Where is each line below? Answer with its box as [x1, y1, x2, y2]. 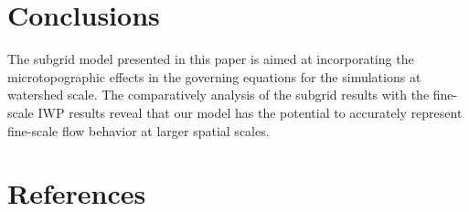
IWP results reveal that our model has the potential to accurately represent [37, 102, 463, 122]
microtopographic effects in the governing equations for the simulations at [7, 67, 421, 86]
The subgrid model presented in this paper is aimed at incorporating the [7, 49, 414, 69]
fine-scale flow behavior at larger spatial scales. [7, 121, 270, 140]
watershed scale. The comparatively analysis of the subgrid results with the [7, 85, 430, 104]
